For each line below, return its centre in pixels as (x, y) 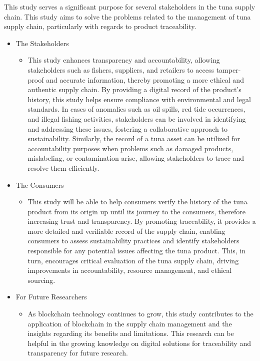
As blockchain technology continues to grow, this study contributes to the (140, 314)
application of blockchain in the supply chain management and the (130, 323)
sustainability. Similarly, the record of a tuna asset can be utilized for (134, 138)
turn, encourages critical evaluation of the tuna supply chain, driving (133, 260)
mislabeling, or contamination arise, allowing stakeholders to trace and (136, 158)
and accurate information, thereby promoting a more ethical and (145, 79)
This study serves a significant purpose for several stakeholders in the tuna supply (130, 7)
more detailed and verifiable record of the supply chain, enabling (126, 231)
